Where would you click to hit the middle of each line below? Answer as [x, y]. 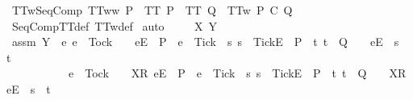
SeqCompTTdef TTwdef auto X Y [114, 25]
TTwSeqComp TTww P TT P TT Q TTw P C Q [152, 10]
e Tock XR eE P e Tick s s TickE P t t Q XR [237, 73]
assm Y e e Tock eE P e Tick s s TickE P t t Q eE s [205, 42]
